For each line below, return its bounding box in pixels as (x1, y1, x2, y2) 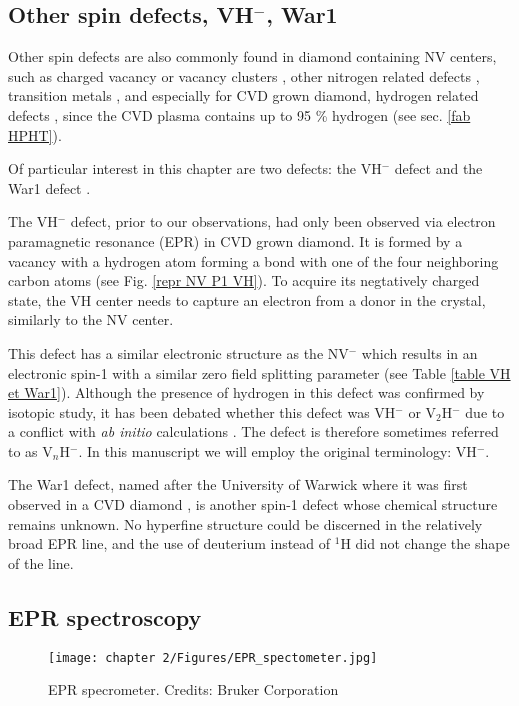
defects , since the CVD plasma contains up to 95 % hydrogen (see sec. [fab (8, 104, 471, 125)
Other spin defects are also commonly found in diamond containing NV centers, (8, 46, 497, 67)
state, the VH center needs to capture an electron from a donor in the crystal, (8, 289, 486, 310)
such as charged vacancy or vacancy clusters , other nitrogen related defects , (8, 65, 480, 86)
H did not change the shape (340, 533, 510, 554)
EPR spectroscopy (8, 601, 202, 632)
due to (465, 401, 505, 422)
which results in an (361, 342, 478, 363)
